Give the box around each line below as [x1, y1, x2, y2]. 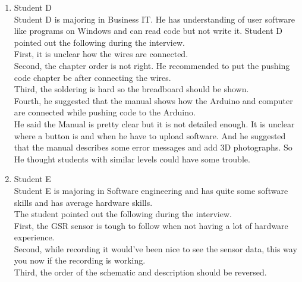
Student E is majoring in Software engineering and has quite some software [14, 184, 288, 196]
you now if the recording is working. [14, 254, 146, 267]
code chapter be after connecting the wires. [14, 71, 171, 83]
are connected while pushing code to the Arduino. [14, 106, 196, 118]
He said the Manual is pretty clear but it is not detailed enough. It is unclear [14, 117, 295, 130]
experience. [14, 231, 55, 243]
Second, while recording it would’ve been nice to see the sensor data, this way [14, 242, 297, 255]
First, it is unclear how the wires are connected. [14, 48, 188, 60]
